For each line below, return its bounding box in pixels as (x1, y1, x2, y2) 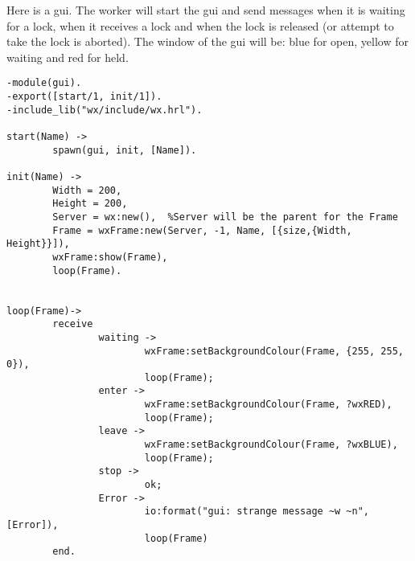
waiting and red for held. (6, 48, 129, 65)
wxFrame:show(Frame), (52, 251, 168, 263)
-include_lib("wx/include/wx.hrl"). (6, 104, 203, 116)
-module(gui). (6, 77, 82, 89)
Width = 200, (52, 184, 122, 196)
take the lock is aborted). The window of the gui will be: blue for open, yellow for (6, 33, 409, 50)
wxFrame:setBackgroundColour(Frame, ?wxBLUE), (144, 439, 398, 451)
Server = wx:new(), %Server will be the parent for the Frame (52, 211, 398, 223)
